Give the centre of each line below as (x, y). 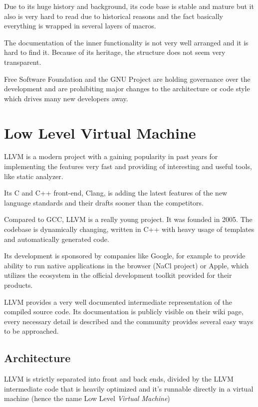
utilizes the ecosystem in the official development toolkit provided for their (118, 275)
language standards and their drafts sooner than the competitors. (104, 202)
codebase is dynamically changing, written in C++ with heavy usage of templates (129, 229)
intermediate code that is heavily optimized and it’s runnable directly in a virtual (129, 388)
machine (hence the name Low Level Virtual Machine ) (87, 398)
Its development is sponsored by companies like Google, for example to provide (125, 256)
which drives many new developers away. (66, 98)
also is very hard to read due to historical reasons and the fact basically (114, 16)
